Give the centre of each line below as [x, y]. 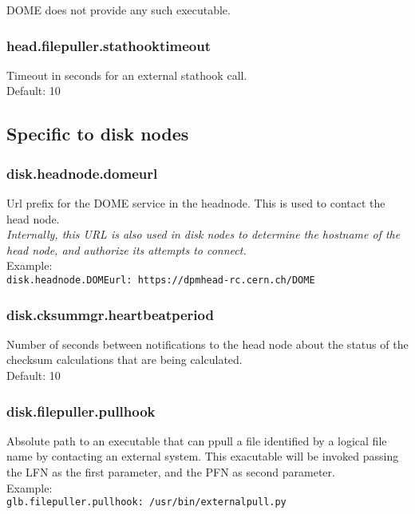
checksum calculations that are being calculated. [125, 360]
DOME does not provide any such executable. [119, 10]
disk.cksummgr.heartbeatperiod [110, 314]
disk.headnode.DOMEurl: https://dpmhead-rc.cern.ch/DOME [161, 280]
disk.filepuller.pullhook [81, 411]
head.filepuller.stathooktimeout [109, 45]
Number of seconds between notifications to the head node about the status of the [207, 344]
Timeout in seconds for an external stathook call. [127, 75]
